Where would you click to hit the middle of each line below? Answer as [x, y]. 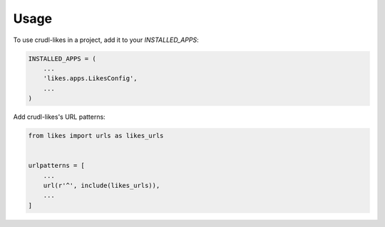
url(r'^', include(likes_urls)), [102, 186]
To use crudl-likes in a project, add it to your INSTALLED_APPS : [106, 40]
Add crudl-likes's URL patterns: [60, 117]
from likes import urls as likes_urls [96, 136]
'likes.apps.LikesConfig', [91, 79]
